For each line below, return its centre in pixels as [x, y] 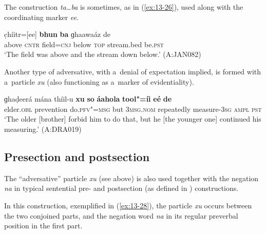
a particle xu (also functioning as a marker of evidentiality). [99, 81]
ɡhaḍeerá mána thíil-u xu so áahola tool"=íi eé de [88, 99]
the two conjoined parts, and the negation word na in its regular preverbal [121, 215]
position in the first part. [43, 226]
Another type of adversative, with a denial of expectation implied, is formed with [133, 71]
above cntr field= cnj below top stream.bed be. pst [84, 44]
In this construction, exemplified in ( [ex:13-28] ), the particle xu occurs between [128, 205]
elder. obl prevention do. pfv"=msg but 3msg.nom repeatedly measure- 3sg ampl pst [133, 109]
